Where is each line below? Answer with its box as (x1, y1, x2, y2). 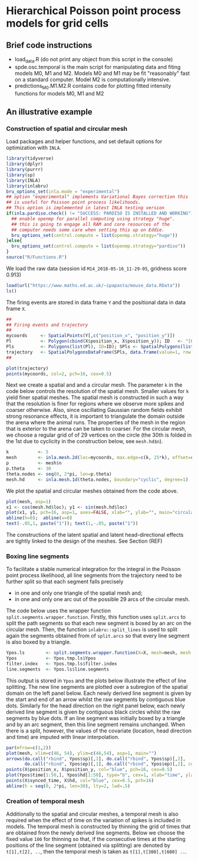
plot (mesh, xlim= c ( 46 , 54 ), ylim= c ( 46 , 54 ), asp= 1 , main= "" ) (6, 750, 157, 756)
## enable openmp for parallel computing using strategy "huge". (11, 216, 176, 222)
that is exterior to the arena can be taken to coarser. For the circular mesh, (6, 425, 187, 433)
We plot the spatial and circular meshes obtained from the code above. (6, 487, 179, 494)
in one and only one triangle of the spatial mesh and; (14, 589, 143, 596)
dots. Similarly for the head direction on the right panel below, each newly (6, 702, 185, 709)
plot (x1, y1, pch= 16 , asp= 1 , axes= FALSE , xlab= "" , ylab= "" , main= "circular (6, 510, 196, 516)
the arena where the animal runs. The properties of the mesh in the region (6, 419, 186, 426)
